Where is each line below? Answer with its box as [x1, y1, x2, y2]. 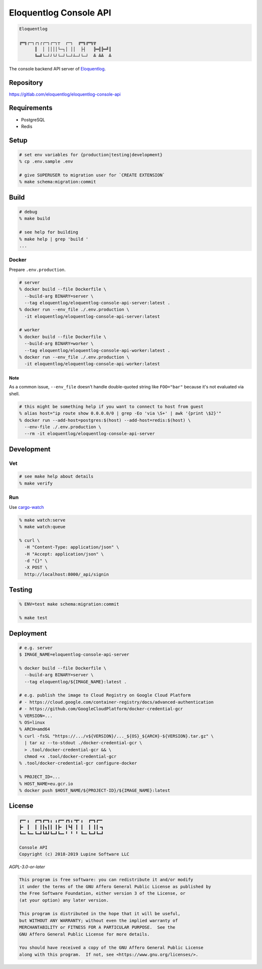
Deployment [9, 629, 47, 637]
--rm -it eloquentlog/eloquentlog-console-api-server [24, 431, 155, 436]
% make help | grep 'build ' [19, 236, 89, 242]
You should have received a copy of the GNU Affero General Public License [19, 945, 204, 951]
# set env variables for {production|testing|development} [19, 152, 163, 157]
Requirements [9, 104, 53, 112]
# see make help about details [19, 474, 94, 479]
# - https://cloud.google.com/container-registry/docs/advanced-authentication [19, 699, 214, 705]
